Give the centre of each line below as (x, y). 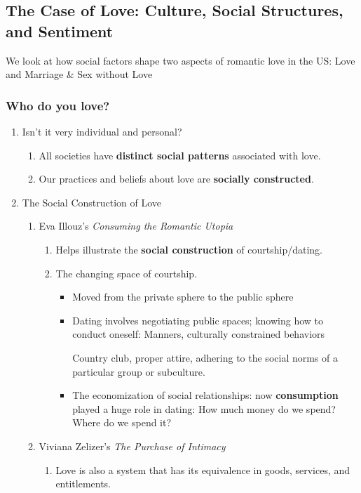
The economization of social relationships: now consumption (205, 395)
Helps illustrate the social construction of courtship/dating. (189, 249)
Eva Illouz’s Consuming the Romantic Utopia (136, 226)
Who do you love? (58, 105)
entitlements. (83, 484)
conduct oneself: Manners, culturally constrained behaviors (199, 334)
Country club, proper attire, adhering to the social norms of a (205, 357)
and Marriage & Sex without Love (79, 74)
